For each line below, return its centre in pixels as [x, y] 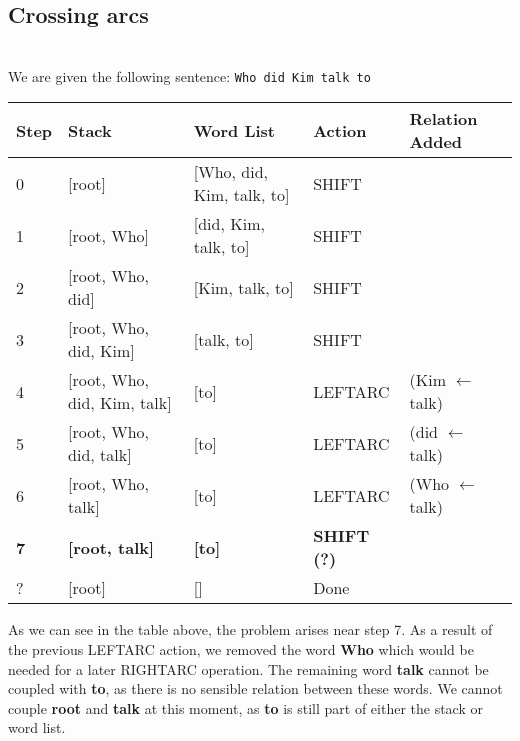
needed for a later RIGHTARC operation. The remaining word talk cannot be [248, 668]
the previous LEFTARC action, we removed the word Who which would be [241, 649]
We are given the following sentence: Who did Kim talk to [189, 75]
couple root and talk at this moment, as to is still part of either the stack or [245, 707]
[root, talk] [111, 547]
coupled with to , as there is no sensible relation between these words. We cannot [255, 688]
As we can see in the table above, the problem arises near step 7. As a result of [250, 629]
